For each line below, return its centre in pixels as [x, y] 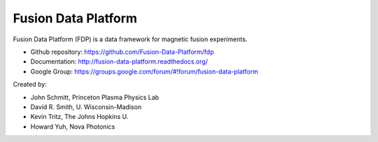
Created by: [30, 85]
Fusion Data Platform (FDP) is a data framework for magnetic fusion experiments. [130, 39]
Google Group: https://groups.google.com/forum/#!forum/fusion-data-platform [144, 71]
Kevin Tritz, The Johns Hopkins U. [79, 117]
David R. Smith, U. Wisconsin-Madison [86, 107]
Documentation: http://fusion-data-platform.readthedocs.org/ [119, 62]
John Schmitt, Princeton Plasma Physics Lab [95, 97]
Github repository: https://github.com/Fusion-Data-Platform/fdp [122, 52]
